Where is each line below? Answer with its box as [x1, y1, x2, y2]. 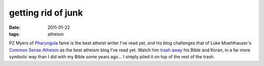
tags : [9, 31, 20, 37]
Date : [9, 24, 21, 30]
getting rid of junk [9, 7, 83, 18]
